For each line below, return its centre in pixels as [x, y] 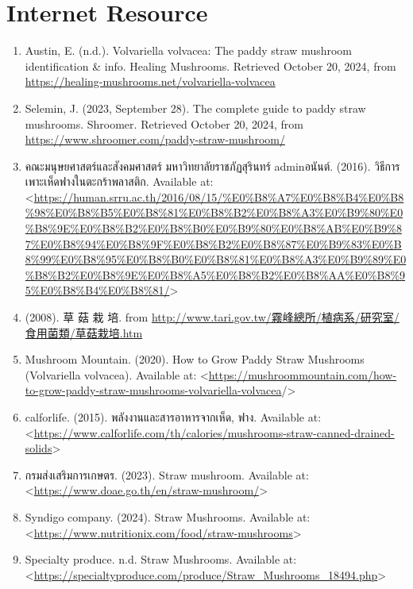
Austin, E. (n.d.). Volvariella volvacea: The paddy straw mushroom [189, 50]
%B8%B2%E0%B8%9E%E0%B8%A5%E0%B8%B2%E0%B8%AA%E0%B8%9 [215, 274]
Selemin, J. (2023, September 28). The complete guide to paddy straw [195, 108]
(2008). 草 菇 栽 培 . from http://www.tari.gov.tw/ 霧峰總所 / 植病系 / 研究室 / [212, 317]
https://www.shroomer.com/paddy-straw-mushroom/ [155, 139]
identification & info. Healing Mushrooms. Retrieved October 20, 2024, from [210, 65]
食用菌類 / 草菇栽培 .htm [84, 332]
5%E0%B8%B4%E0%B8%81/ [97, 290]
